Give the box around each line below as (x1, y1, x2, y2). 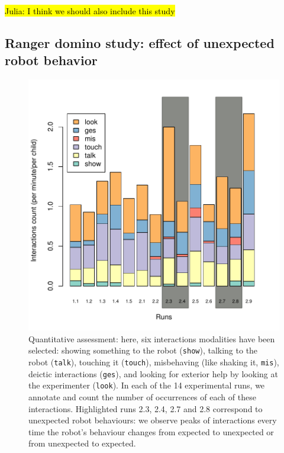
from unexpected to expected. (28, 437, 136, 449)
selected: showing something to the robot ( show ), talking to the (28, 344, 258, 356)
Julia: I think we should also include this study (5, 5, 175, 17)
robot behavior (5, 51, 98, 69)
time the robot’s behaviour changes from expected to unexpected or (28, 425, 274, 438)
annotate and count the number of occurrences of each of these (28, 391, 256, 403)
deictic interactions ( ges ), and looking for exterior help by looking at (28, 367, 278, 380)
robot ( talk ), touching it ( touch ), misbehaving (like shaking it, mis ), (28, 356, 279, 368)
